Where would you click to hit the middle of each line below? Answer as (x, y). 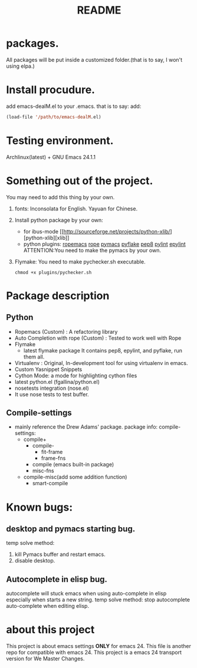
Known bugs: (40, 507)
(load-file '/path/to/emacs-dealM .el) (54, 117)
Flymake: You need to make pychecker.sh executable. (80, 261)
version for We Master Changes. (45, 659)
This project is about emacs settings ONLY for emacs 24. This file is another (99, 646)
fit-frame (52, 452)
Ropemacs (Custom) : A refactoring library (66, 331)
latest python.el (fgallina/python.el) (57, 381)
